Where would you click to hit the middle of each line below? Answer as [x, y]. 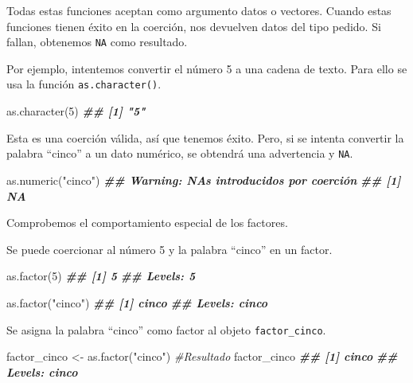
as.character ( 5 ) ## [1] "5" [76, 111]
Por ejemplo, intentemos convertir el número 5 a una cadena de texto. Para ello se [207, 68]
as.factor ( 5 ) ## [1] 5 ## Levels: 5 [101, 276]
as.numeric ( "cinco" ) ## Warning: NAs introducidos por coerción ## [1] [204, 180]
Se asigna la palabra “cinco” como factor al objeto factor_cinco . [166, 329]
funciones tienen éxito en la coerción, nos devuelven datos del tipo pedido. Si [194, 26]
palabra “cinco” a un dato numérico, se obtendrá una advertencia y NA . [180, 153]
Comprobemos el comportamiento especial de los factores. [147, 223]
